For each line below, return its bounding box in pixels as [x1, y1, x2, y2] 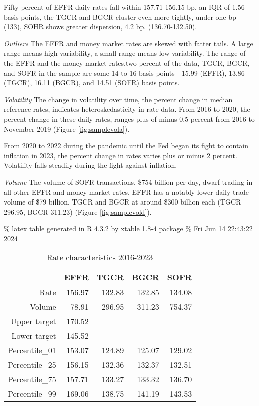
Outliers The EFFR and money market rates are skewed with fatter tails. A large [4, 38, 253, 48]
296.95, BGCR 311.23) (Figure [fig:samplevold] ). [4, 206, 152, 217]
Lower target [11, 330, 56, 342]
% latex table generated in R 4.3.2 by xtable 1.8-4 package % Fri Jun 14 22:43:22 [4, 223, 253, 234]
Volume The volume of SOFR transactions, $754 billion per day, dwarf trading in [4, 176, 253, 187]
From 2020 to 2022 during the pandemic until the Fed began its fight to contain [4, 140, 249, 151]
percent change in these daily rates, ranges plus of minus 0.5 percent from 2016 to [4, 113, 255, 124]
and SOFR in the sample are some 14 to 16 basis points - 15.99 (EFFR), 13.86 [4, 67, 245, 78]
